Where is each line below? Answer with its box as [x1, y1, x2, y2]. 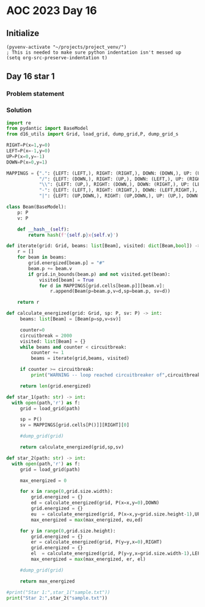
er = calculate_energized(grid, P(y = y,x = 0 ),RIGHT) [31, 539, 163, 545]
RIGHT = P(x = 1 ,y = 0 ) [6, 142, 51, 148]
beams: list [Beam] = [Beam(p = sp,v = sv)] [20, 316, 121, 322]
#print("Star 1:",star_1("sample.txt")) [6, 589, 111, 595]
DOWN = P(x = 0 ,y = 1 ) [6, 159, 48, 165]
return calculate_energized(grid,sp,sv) [20, 444, 124, 450]
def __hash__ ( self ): [17, 226, 70, 232]
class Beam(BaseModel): [6, 204, 67, 210]
